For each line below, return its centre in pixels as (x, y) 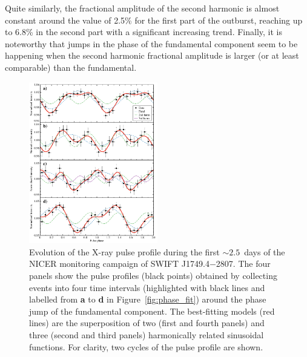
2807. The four (243, 264)
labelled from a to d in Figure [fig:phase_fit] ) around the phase (148, 299)
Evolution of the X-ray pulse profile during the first (124, 251)
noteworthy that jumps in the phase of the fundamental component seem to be (151, 43)
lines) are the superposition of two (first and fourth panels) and (147, 323)
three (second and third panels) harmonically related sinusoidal (147, 335)
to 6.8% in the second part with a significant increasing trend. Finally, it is (144, 32)
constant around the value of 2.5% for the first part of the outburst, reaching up (154, 20)
